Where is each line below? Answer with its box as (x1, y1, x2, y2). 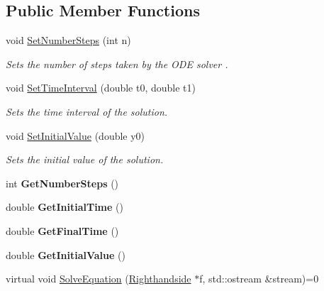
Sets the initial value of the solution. (6, 152, 164, 167)
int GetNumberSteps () (6, 175, 119, 190)
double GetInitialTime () (6, 199, 123, 214)
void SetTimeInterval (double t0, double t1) (6, 80, 196, 95)
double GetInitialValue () (6, 247, 125, 262)
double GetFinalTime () (6, 223, 119, 238)
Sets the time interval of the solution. (6, 104, 168, 119)
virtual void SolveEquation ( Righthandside (6, 271, 191, 286)
